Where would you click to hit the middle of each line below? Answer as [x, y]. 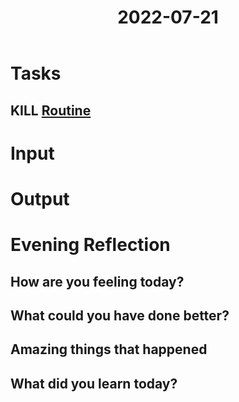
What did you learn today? [94, 383]
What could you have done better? [120, 315]
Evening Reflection [90, 245]
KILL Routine [51, 110]
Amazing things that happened [109, 349]
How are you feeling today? [97, 281]
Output [40, 198]
